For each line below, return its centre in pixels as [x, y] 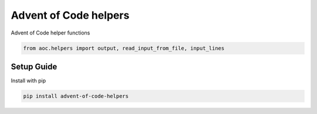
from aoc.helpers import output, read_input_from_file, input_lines [124, 48]
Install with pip [28, 81]
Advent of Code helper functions [50, 33]
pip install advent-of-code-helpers [76, 96]
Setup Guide [34, 66]
